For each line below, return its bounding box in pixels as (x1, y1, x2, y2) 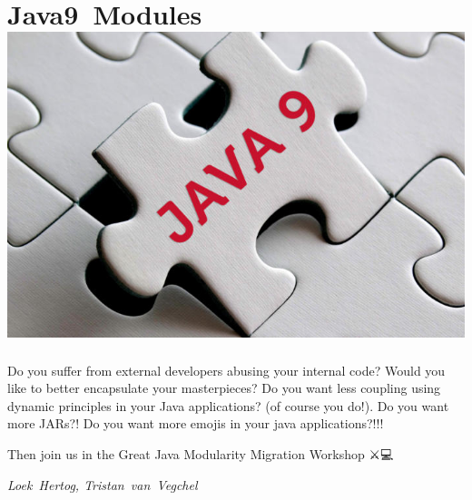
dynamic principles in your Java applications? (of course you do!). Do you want (7, 396, 449, 415)
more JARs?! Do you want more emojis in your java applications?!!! (7, 414, 384, 433)
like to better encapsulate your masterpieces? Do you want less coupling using (7, 378, 441, 397)
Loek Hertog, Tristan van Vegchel (7, 475, 198, 494)
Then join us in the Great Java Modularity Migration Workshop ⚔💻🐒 (7, 444, 398, 463)
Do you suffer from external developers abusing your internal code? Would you (7, 360, 446, 379)
